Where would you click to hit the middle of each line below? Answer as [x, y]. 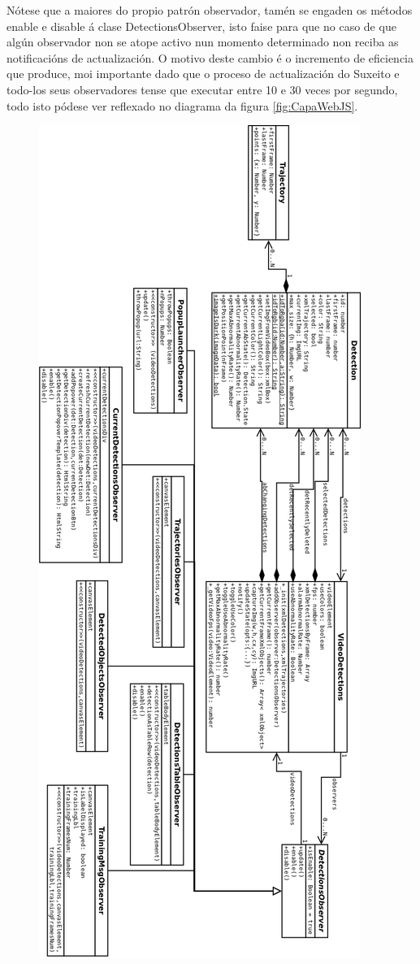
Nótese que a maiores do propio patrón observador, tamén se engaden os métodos [210, 10]
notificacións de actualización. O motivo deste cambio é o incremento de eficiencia [210, 57]
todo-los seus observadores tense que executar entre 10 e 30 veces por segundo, [202, 89]
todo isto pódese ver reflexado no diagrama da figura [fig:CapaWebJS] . [182, 105]
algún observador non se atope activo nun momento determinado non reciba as [203, 42]
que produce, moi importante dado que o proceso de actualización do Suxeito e [203, 74]
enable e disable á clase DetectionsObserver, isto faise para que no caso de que [201, 26]
